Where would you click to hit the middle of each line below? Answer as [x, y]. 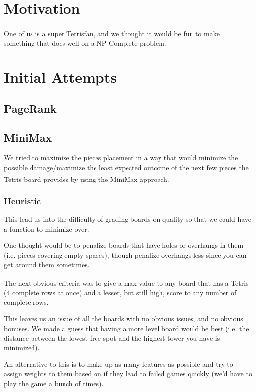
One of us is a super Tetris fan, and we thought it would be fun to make [112, 33]
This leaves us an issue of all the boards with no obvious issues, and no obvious [124, 318]
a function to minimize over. [47, 228]
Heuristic [23, 200]
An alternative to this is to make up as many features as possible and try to [119, 364]
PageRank [30, 108]
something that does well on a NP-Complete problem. [85, 43]
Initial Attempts [60, 77]
